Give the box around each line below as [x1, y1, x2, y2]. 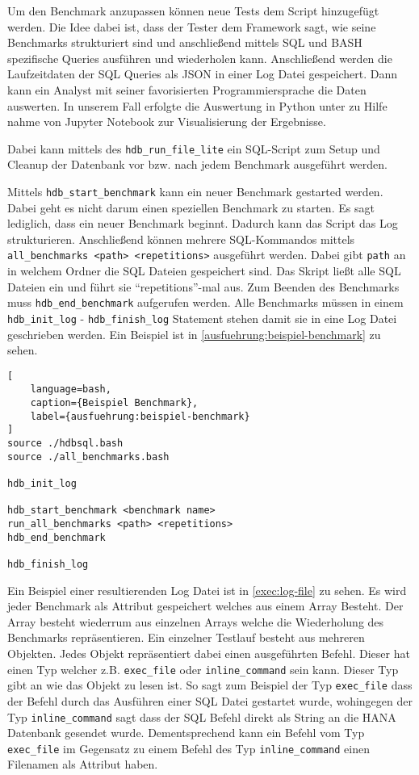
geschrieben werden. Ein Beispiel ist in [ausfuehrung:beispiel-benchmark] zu [7, 325, 381, 342]
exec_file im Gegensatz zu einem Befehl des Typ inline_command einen [7, 739, 370, 756]
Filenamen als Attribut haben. [7, 756, 158, 773]
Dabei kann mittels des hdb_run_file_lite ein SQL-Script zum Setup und [7, 140, 380, 157]
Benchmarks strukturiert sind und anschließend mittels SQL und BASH [7, 34, 362, 51]
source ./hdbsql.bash [7, 438, 124, 450]
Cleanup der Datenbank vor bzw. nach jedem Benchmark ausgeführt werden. [7, 156, 388, 173]
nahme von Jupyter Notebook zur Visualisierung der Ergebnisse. [7, 113, 326, 130]
